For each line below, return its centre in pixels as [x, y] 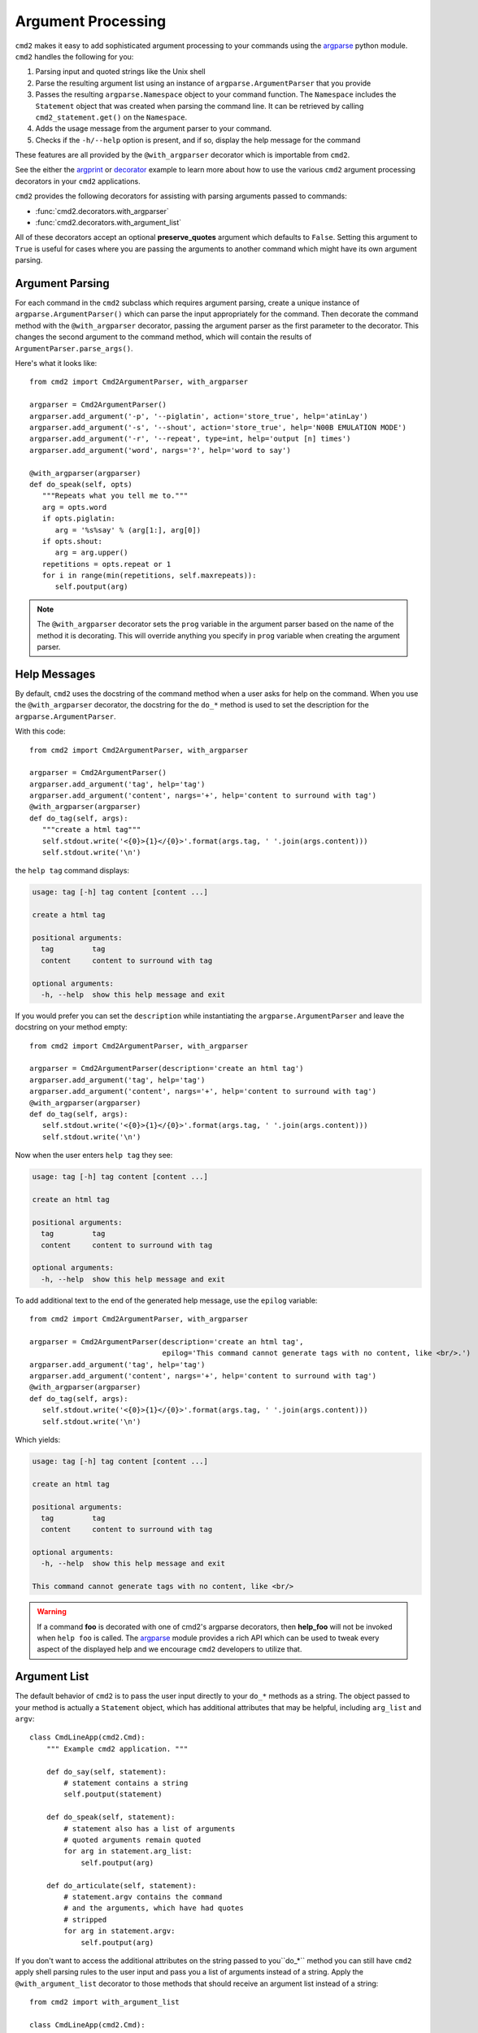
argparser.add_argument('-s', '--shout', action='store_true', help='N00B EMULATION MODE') [218, 427]
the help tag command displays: [72, 871]
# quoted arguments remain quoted [133, 1840]
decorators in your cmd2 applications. [78, 181]
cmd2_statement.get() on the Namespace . [111, 117]
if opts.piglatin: [78, 519]
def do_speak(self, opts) [81, 484]
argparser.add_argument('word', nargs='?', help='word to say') [161, 450]
